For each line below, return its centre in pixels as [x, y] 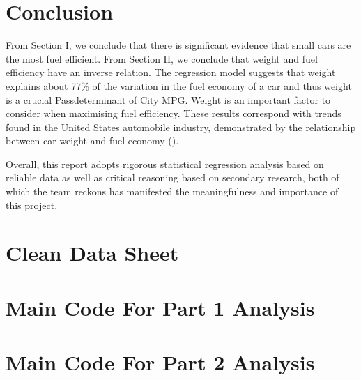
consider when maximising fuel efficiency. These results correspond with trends [174, 113]
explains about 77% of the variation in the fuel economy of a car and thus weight [179, 85]
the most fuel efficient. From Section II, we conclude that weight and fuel [162, 58]
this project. [32, 205]
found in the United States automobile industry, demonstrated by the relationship [181, 127]
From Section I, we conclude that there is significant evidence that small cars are [178, 45]
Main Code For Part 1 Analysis [160, 307]
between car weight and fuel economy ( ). [92, 140]
